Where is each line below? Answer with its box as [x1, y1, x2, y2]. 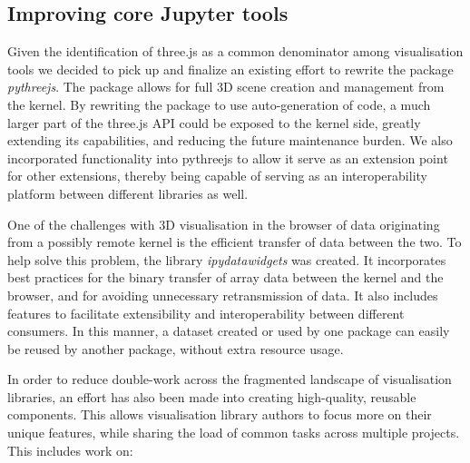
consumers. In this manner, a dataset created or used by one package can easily [7, 321, 450, 340]
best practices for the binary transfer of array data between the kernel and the [7, 268, 444, 287]
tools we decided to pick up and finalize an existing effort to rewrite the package [7, 59, 454, 78]
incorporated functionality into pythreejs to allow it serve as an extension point [7, 148, 448, 167]
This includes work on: [7, 440, 133, 459]
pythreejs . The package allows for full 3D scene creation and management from [7, 77, 445, 96]
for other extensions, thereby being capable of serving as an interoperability [7, 166, 427, 185]
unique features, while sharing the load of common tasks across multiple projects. [7, 423, 460, 442]
